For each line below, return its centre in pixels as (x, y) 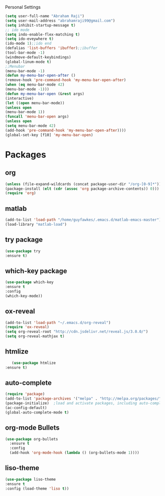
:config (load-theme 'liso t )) (37, 489)
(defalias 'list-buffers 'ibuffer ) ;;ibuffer (51, 48)
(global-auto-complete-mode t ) (37, 412)
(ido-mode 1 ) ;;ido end (28, 44)
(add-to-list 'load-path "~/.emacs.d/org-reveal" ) (58, 322)
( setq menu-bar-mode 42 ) (30, 126)
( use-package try (23, 251)
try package (24, 240)
